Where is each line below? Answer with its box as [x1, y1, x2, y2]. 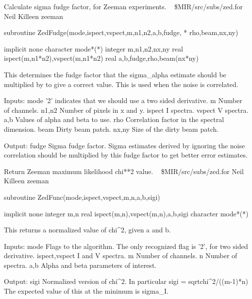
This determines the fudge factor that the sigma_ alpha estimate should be [4, 69, 226, 79]
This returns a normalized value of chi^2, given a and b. [4, 225, 171, 235]
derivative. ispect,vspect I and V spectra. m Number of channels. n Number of [4, 250, 237, 261]
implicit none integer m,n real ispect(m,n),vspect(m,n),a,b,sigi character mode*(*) [4, 208, 249, 218]
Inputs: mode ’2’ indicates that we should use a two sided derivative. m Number [4, 95, 242, 106]
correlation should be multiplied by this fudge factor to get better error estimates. [4, 150, 248, 160]
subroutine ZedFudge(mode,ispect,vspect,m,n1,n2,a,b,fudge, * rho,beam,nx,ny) [4, 27, 238, 37]
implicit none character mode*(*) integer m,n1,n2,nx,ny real [4, 43, 183, 53]
